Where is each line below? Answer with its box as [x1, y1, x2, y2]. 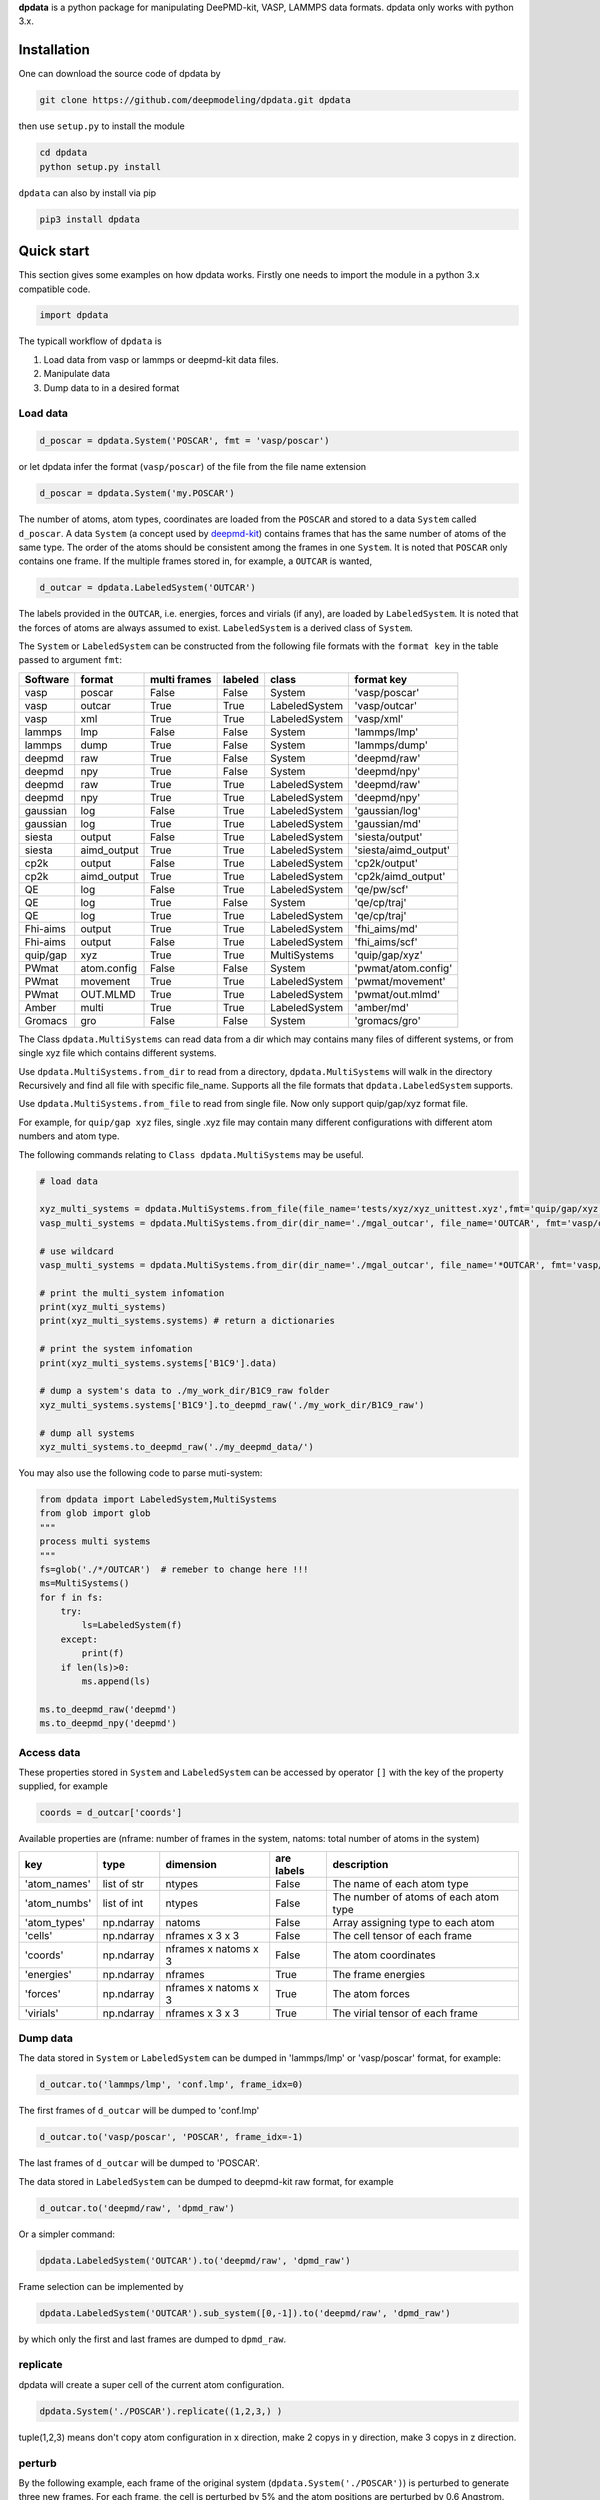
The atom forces [332, 1986, 410, 2000]
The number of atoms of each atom [332, 1890, 500, 1904]
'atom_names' [24, 1876, 92, 1890]
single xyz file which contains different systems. [18, 1047, 217, 1059]
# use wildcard [39, 1245, 114, 1257]
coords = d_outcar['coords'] [39, 1807, 183, 1819]
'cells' [24, 1928, 53, 1942]
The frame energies [332, 1967, 425, 1981]
